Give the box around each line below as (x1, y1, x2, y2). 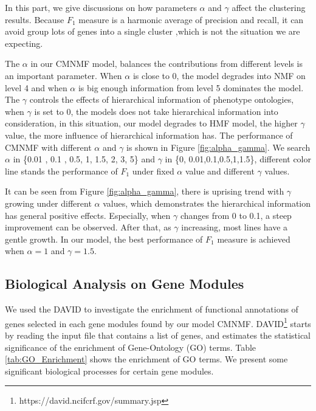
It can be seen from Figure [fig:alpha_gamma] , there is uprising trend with (5, 185, 284, 198)
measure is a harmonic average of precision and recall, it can (78, 13, 304, 26)
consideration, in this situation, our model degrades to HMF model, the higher (5, 117, 298, 130)
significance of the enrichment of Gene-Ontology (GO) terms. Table (5, 340, 256, 353)
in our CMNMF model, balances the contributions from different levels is (30, 57, 303, 70)
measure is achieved (217, 232, 290, 245)
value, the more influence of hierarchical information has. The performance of (5, 128, 293, 141)
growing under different (5, 196, 92, 209)
